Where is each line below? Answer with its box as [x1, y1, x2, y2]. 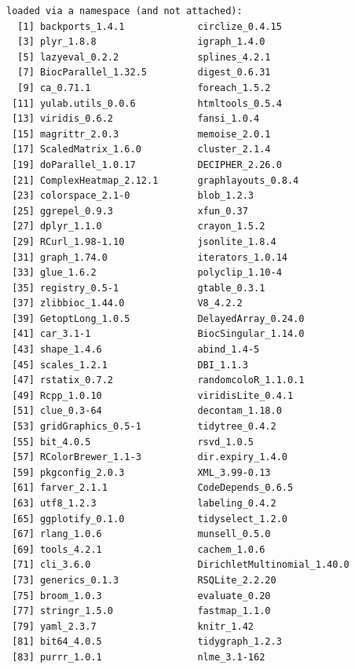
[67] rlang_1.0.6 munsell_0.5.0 [12, 528, 271, 540]
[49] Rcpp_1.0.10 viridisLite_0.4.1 [12, 389, 294, 401]
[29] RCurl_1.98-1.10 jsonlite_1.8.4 [12, 236, 276, 247]
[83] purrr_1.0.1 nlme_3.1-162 [12, 651, 265, 663]
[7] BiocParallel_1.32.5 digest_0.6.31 [17, 67, 271, 79]
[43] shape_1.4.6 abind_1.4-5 [12, 344, 260, 356]
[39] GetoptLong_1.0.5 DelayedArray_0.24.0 [12, 313, 305, 324]
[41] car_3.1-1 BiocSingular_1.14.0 [12, 328, 305, 340]
